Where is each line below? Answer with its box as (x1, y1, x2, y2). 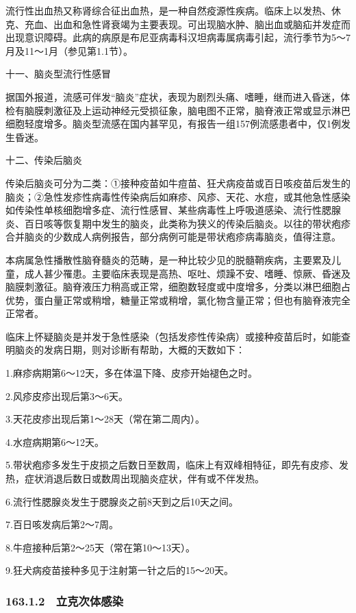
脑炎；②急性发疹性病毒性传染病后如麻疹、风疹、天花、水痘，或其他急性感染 (5, 189, 351, 203)
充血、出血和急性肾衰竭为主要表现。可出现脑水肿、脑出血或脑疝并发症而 (24, 16, 351, 31)
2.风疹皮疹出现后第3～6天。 (5, 388, 128, 403)
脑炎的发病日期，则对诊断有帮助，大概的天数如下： (14, 342, 245, 357)
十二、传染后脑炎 (5, 153, 82, 167)
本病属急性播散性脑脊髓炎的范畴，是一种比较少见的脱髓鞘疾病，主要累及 (5, 252, 331, 266)
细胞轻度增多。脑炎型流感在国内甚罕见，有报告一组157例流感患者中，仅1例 (5, 116, 341, 131)
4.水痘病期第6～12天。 (5, 434, 104, 449)
